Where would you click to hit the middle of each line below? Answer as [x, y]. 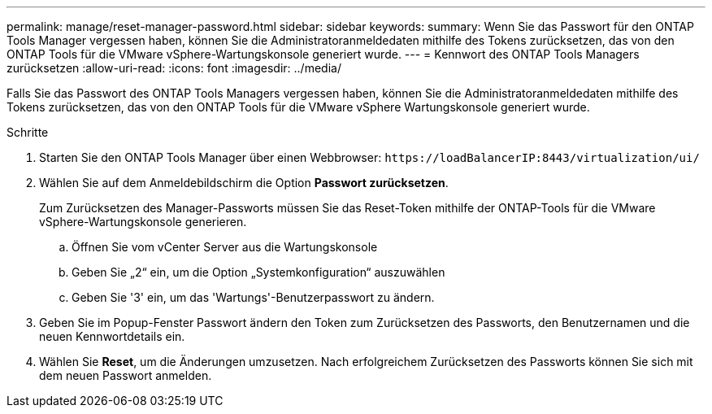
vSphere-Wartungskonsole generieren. [143, 222]
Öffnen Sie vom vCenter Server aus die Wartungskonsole [225, 247]
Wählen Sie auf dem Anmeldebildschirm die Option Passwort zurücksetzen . [244, 183]
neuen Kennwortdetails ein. [112, 336]
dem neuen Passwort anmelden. [126, 375]
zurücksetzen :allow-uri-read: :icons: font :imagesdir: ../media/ [174, 68]
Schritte [28, 132]
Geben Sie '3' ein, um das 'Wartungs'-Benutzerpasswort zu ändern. [253, 297]
